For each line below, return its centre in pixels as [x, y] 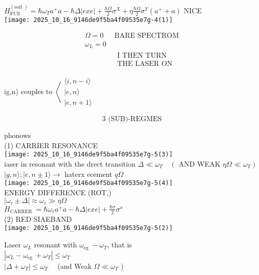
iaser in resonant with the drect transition [70, 164]
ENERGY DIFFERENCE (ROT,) [58, 192]
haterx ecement [88, 174]
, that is [120, 245]
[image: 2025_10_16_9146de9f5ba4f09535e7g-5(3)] [89, 155]
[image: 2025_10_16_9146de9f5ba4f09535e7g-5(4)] [89, 183]
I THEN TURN [142, 56]
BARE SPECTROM [147, 36]
